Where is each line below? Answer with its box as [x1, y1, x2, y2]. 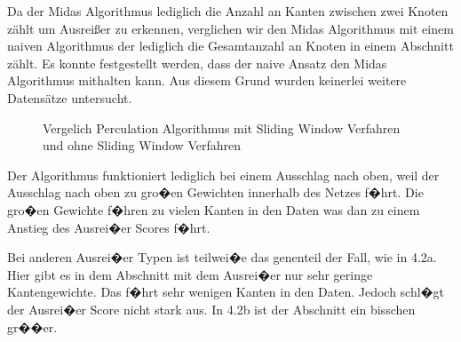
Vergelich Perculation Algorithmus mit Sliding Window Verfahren [43, 118, 401, 137]
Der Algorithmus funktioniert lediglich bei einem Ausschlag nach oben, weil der [7, 165, 440, 184]
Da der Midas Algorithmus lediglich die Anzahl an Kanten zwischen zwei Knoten [7, 2, 449, 20]
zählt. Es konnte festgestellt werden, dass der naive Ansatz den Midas [7, 53, 387, 72]
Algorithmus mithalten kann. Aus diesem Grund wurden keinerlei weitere [7, 71, 407, 90]
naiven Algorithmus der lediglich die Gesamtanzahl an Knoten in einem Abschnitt [7, 36, 454, 55]
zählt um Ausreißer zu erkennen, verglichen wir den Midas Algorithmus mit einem [7, 19, 454, 37]
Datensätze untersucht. [7, 88, 132, 107]
